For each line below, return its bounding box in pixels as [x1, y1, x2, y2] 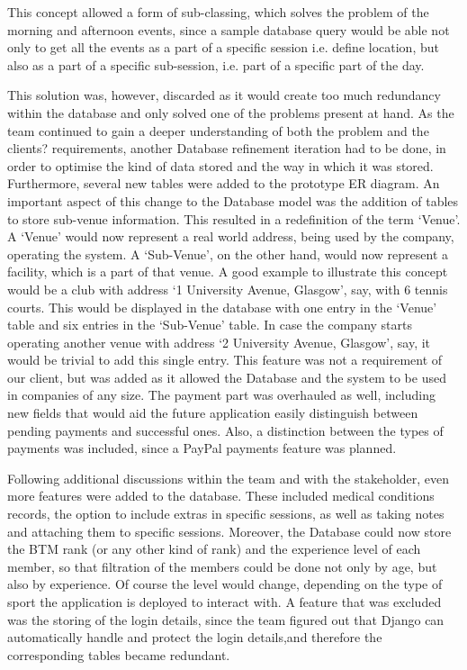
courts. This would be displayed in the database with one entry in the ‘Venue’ [7, 297, 437, 316]
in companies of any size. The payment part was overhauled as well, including [7, 385, 436, 404]
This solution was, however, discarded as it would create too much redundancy [7, 86, 441, 104]
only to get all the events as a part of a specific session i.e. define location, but [7, 38, 439, 57]
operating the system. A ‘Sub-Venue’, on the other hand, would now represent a [7, 244, 449, 263]
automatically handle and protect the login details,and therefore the [7, 628, 382, 647]
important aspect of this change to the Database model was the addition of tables [7, 191, 459, 210]
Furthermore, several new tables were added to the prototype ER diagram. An [7, 174, 440, 193]
